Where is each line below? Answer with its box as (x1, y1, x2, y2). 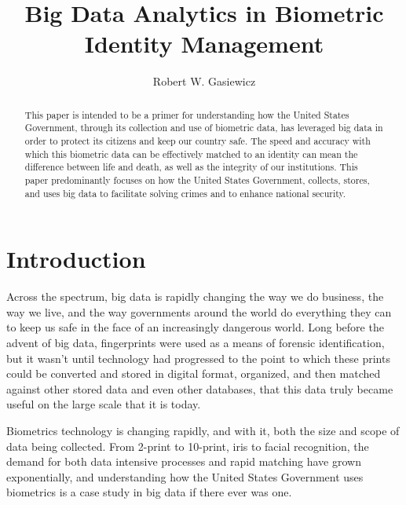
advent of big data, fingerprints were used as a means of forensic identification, (6, 335, 385, 351)
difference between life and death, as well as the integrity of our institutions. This (24, 160, 358, 174)
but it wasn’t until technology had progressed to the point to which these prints (6, 349, 390, 366)
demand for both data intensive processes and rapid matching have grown (6, 453, 361, 470)
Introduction (6, 243, 146, 275)
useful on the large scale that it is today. (6, 396, 201, 412)
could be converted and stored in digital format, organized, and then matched (6, 365, 381, 382)
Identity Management (84, 27, 324, 60)
